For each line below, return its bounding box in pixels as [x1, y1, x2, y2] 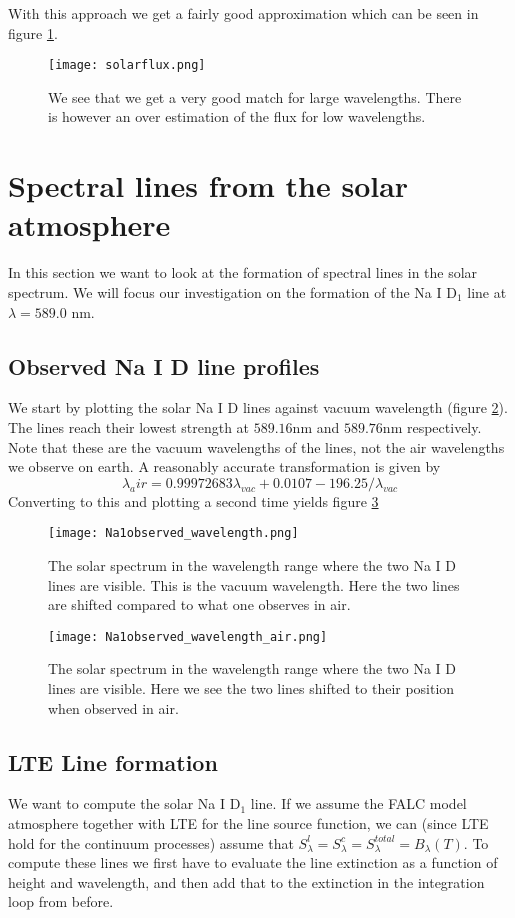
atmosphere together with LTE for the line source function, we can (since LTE [8, 812, 489, 833]
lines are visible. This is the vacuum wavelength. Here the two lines [48, 574, 460, 595]
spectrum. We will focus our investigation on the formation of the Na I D [8, 281, 457, 302]
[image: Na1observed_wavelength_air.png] [48, 629, 328, 644]
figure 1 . [8, 22, 58, 43]
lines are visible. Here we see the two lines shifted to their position [48, 677, 455, 698]
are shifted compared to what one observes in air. [48, 594, 351, 615]
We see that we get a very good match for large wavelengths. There [48, 86, 462, 107]
